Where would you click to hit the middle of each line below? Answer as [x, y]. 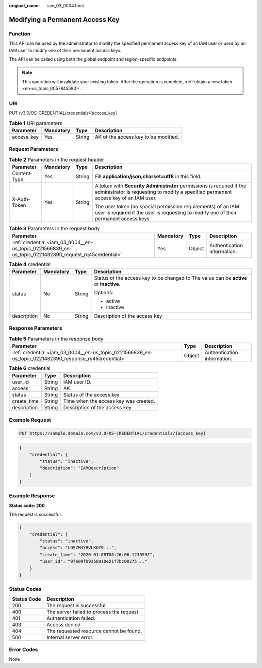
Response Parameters [36, 328]
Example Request [30, 420]
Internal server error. [70, 637]
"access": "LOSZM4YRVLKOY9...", [78, 548]
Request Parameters [33, 149]
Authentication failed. [71, 618]
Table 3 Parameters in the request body [54, 229]
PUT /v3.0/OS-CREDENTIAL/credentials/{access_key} [63, 113]
